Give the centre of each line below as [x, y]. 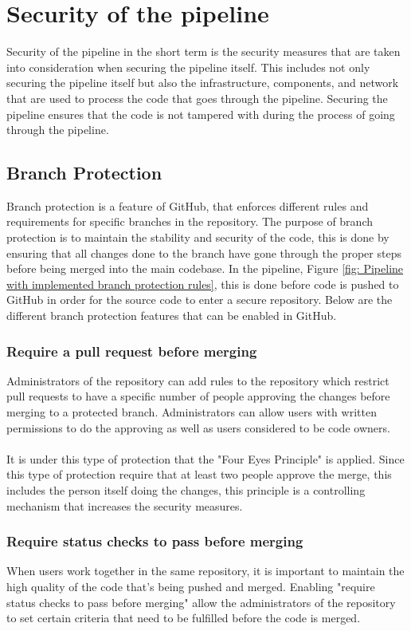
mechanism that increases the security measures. [125, 505]
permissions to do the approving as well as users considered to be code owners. [198, 427]
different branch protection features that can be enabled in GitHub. [172, 315]
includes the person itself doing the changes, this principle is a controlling [186, 490]
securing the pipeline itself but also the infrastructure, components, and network [203, 83]
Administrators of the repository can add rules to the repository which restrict [198, 380]
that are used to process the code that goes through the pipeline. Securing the [197, 98]
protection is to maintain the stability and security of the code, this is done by [198, 237]
